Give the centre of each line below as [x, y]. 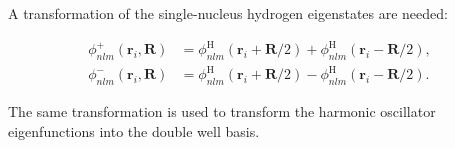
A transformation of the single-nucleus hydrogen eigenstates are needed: [228, 13]
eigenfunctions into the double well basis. [134, 130]
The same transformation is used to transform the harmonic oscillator [222, 111]
